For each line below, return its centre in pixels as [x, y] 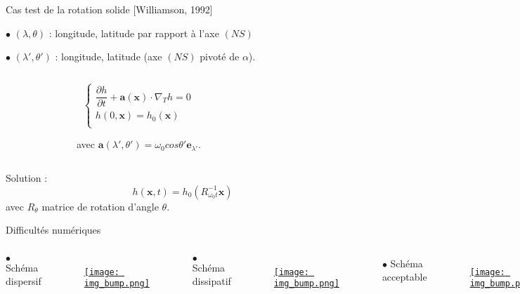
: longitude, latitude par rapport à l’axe [134, 33]
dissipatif [212, 281]
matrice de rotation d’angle [100, 206]
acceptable [404, 277]
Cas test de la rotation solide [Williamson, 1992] [109, 9]
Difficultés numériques [53, 230]
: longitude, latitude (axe [109, 56]
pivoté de [220, 56]
